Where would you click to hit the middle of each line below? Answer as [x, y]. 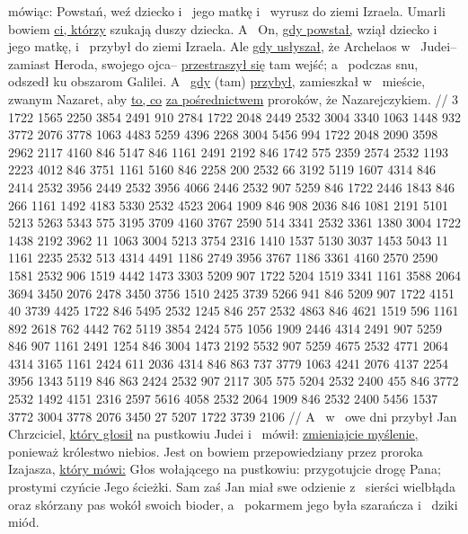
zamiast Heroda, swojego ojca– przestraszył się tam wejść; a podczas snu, [213, 63]
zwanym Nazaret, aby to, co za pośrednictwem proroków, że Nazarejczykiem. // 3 [234, 98]
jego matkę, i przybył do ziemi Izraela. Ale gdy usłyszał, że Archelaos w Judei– [233, 46]
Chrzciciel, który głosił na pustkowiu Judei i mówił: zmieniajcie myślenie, [213, 434]
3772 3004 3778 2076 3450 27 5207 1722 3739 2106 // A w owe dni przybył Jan [233, 416]
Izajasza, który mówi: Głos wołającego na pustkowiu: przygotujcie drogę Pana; [225, 469]
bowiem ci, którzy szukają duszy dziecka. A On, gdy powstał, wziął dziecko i [223, 28]
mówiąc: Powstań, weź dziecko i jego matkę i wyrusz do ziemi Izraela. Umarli [227, 11]
